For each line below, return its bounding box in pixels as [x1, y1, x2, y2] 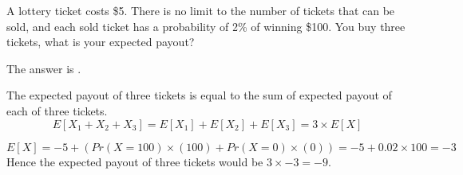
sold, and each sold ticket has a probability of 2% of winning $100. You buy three [6, 17, 406, 34]
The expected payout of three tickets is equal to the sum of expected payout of [6, 87, 392, 103]
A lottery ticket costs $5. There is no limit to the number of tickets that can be [6, 2, 395, 18]
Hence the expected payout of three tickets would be [6, 153, 263, 169]
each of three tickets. [6, 102, 108, 119]
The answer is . [6, 60, 81, 76]
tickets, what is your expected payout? [6, 33, 195, 50]
